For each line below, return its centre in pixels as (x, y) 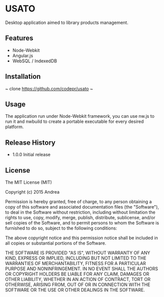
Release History (30, 143)
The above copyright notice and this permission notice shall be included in (82, 238)
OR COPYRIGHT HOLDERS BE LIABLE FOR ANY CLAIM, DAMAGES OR (77, 274)
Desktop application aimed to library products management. (67, 22)
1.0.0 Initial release (31, 155)
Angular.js (23, 55)
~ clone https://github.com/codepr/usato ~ (49, 88)
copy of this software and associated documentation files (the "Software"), (82, 207)
